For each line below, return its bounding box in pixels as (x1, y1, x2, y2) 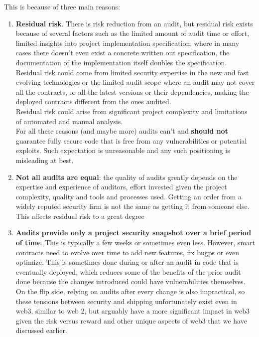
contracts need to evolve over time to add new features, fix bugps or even (15, 247, 240, 257)
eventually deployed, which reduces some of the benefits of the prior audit (15, 266, 241, 277)
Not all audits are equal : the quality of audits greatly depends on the (15, 171, 238, 182)
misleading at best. (15, 155, 74, 165)
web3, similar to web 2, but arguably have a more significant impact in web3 (15, 306, 250, 316)
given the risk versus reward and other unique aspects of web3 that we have (15, 315, 247, 326)
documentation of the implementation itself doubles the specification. (15, 57, 227, 67)
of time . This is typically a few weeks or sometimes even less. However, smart (15, 237, 255, 248)
